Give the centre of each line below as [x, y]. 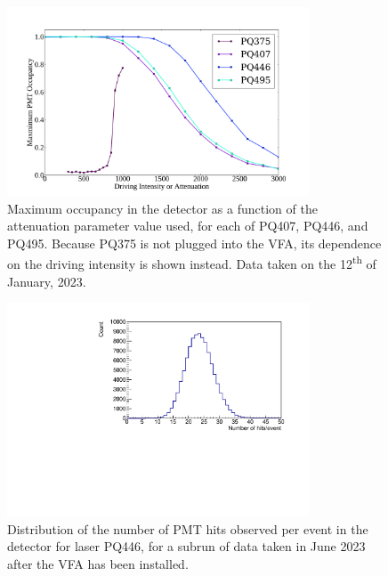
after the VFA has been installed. [98, 563]
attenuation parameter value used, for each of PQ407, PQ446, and [188, 226]
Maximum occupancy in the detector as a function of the [162, 208]
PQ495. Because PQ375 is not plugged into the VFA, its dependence [194, 243]
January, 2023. [47, 281]
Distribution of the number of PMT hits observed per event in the [188, 528]
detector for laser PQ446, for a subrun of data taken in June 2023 [186, 546]
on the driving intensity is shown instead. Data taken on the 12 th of [192, 263]
